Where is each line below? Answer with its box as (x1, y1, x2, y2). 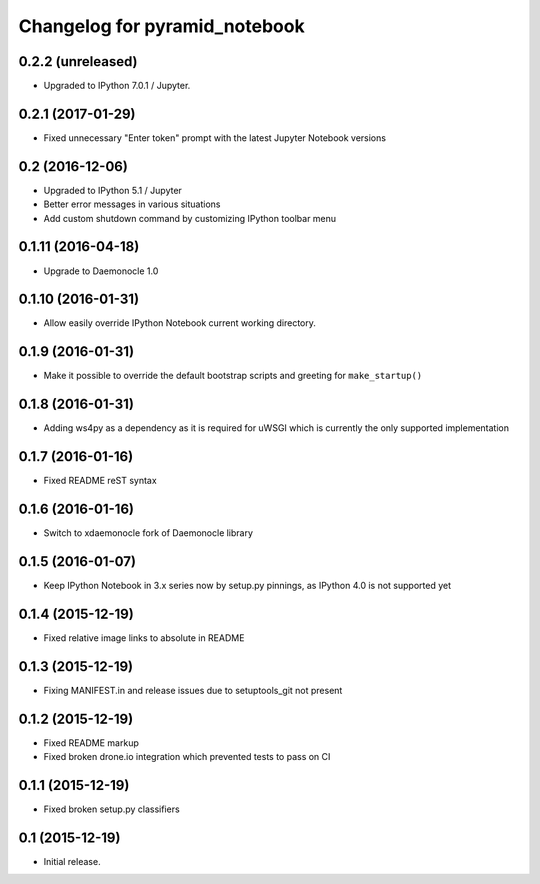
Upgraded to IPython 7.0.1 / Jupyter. (43, 80, 191, 92)
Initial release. (43, 855, 101, 867)
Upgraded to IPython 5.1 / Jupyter (43, 184, 182, 196)
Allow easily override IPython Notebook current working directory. (43, 317, 317, 329)
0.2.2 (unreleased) (18, 53, 139, 70)
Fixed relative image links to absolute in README (43, 631, 245, 644)
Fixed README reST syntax (43, 475, 157, 487)
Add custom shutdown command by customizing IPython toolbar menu (43, 212, 337, 224)
